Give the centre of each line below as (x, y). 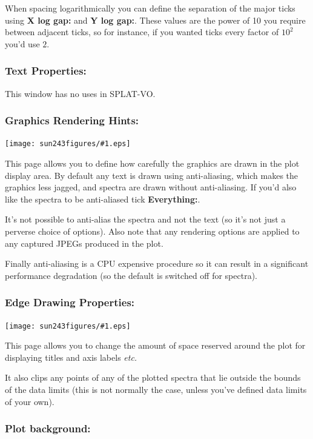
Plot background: (48, 428)
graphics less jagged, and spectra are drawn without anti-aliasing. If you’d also (151, 187)
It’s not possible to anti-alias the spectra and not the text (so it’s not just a (145, 219)
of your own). (30, 401)
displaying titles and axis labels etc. (71, 357)
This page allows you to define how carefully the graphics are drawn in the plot (152, 163)
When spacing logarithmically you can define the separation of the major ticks (150, 8)
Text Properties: (46, 71)
